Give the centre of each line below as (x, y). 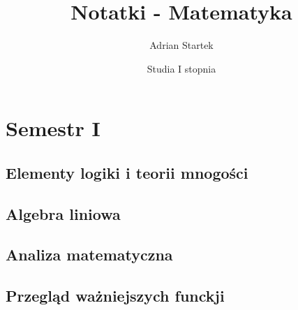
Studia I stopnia (181, 68)
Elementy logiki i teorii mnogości (127, 172)
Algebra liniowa (63, 213)
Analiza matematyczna (89, 254)
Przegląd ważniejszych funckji (115, 296)
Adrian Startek (181, 45)
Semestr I (53, 128)
